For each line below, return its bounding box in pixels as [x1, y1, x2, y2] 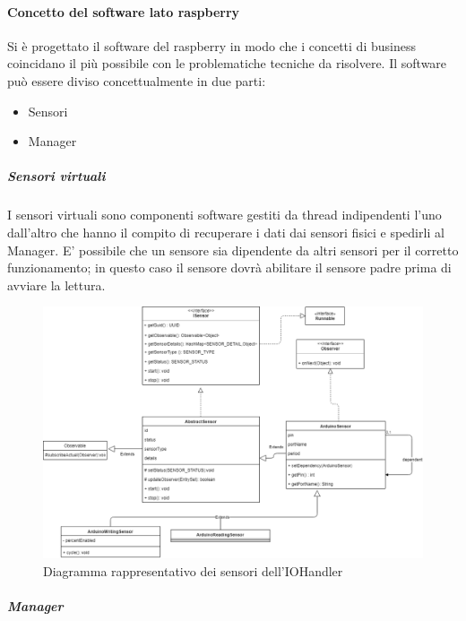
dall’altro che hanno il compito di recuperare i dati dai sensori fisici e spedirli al [7, 222, 444, 241]
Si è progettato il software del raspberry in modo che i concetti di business [7, 36, 416, 55]
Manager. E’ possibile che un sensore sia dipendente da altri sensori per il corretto [7, 240, 459, 259]
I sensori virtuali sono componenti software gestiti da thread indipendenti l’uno [7, 205, 442, 224]
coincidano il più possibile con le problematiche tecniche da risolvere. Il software [7, 54, 447, 73]
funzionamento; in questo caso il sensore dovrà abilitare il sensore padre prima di [7, 258, 452, 277]
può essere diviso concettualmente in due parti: [7, 71, 266, 90]
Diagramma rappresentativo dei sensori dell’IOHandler [43, 561, 343, 580]
